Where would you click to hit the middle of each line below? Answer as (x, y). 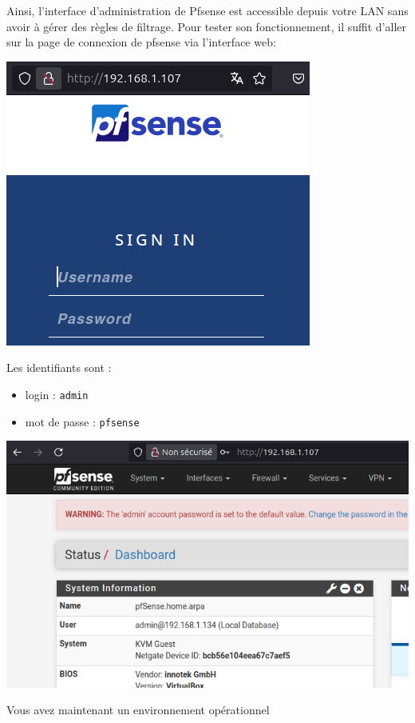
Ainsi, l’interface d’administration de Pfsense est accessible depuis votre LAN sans (207, 10)
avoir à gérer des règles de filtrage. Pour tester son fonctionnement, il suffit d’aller (206, 26)
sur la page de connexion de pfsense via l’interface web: (141, 42)
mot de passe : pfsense (82, 421)
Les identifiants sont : (59, 367)
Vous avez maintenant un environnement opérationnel (138, 710)
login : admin (57, 394)
